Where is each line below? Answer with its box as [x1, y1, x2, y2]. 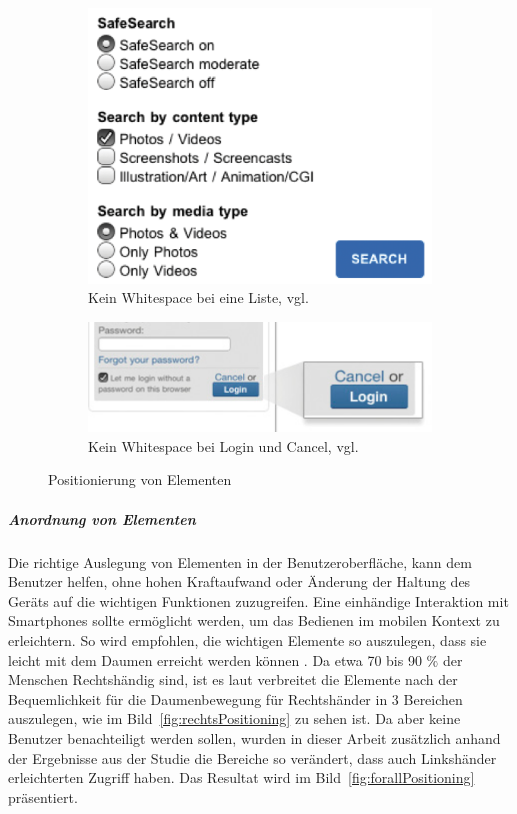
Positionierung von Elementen [48, 469, 232, 490]
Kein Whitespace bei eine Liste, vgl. [88, 287, 309, 308]
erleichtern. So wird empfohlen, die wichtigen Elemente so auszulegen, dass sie [8, 629, 487, 650]
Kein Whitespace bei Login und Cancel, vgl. [88, 435, 359, 456]
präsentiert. [8, 786, 78, 807]
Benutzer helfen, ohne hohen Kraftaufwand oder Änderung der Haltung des [8, 571, 471, 592]
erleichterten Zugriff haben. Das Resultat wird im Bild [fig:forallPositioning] [8, 767, 475, 788]
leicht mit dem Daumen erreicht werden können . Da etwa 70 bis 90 [8, 649, 422, 670]
